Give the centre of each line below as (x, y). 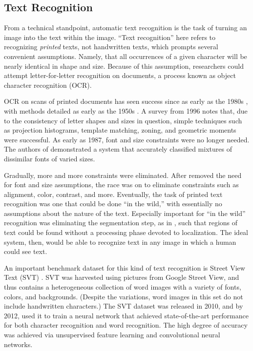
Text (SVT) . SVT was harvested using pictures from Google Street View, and (122, 277)
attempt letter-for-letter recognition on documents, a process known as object (120, 75)
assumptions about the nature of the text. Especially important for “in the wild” (125, 213)
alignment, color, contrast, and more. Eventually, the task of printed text (113, 194)
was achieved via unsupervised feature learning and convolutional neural (112, 335)
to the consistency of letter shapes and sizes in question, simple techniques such (123, 120)
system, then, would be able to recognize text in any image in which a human (120, 242)
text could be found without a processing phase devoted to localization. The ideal (126, 232)
